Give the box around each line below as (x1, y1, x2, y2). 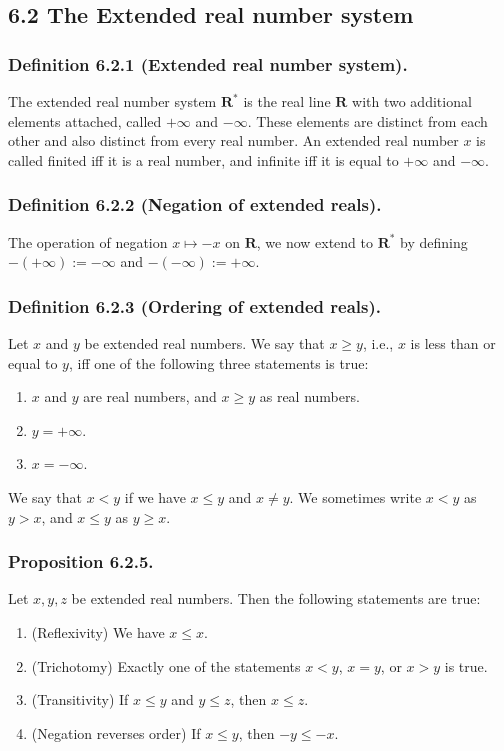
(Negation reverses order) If (31, 722, 201, 743)
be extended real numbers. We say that (84, 333, 325, 353)
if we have (124, 486, 186, 507)
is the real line (243, 91, 331, 111)
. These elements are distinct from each (247, 110, 488, 131)
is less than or (410, 333, 496, 353)
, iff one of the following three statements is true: (68, 352, 369, 373)
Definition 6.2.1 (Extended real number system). (8, 51, 408, 76)
